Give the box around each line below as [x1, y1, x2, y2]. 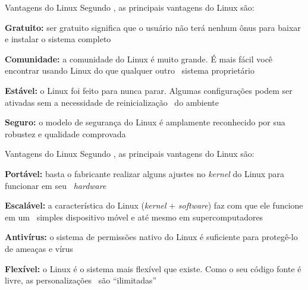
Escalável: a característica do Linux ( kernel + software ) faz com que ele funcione [5, 199, 303, 212]
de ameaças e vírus [5, 242, 73, 254]
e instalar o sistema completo [5, 33, 111, 45]
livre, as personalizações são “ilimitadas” [5, 274, 157, 286]
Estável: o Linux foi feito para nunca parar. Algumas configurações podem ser [5, 84, 293, 96]
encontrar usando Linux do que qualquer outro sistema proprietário [5, 64, 254, 77]
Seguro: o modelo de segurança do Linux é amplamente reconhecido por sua [5, 116, 285, 128]
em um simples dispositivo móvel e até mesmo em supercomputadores [5, 210, 263, 223]
